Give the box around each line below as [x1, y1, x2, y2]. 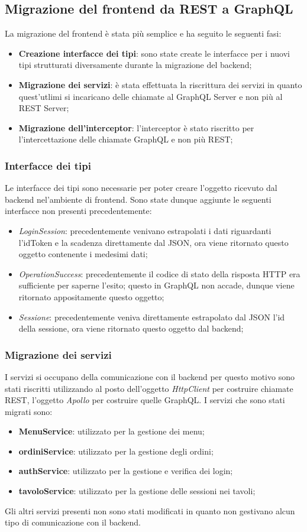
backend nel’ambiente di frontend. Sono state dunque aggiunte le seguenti [5, 193, 272, 205]
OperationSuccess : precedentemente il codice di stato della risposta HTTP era [18, 267, 300, 280]
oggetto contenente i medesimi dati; [18, 248, 148, 260]
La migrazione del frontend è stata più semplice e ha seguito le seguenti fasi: [5, 27, 282, 40]
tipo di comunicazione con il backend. [5, 516, 141, 528]
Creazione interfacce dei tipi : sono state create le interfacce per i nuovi [18, 47, 290, 59]
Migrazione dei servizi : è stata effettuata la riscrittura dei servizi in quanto [18, 78, 302, 90]
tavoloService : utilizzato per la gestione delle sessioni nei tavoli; [18, 485, 256, 497]
